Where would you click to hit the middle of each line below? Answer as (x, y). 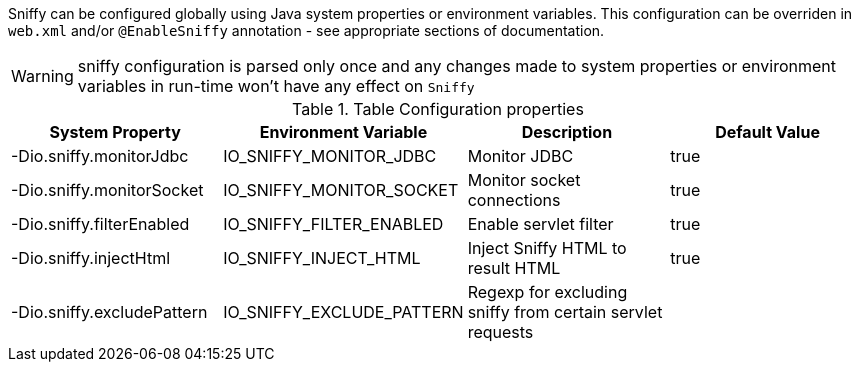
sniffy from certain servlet (565, 312)
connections (514, 200)
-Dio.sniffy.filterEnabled (100, 224)
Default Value (767, 132)
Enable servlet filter (540, 224)
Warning (42, 76)
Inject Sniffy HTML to (547, 248)
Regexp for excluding (547, 292)
